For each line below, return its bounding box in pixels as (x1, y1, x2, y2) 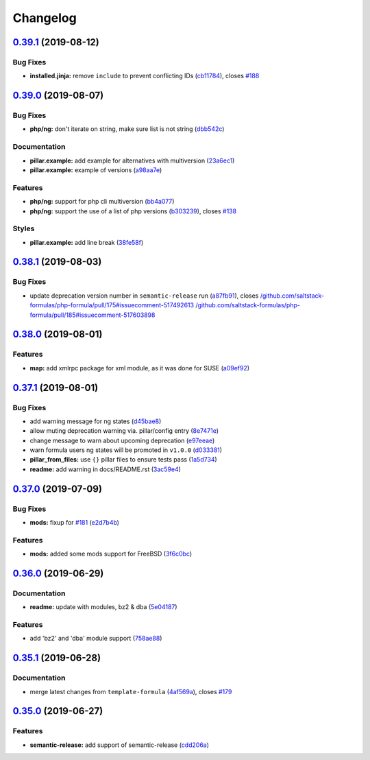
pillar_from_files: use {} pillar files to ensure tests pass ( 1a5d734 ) (29, 455, 217, 464)
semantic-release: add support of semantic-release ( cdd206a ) (29, 741, 209, 749)
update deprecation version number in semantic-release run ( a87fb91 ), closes (29, 292, 259, 300)
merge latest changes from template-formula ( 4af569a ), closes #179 (29, 687, 232, 696)
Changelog (12, 10, 77, 25)
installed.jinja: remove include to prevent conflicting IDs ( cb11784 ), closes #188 (29, 72, 260, 80)
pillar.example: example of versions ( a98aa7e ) (29, 166, 162, 174)
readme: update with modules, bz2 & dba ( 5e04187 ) (29, 603, 177, 611)
